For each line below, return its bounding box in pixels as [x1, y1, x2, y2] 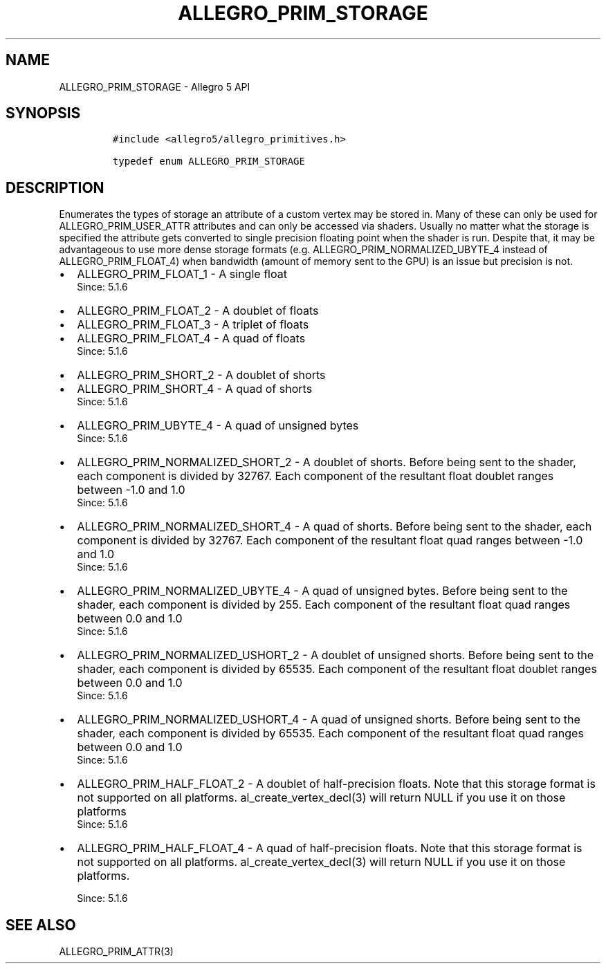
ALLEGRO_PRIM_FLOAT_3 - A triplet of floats [77, 317, 309, 332]
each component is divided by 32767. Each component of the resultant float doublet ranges [77, 469, 554, 483]
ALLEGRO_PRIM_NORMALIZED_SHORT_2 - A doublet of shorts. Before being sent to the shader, [77, 455, 576, 470]
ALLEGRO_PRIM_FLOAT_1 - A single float [77, 267, 287, 282]
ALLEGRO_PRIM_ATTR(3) [59, 945, 174, 958]
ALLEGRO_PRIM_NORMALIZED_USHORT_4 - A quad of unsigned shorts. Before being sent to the [77, 712, 580, 727]
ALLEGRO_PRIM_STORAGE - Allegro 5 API [59, 80, 250, 93]
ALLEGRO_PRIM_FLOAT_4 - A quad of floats [77, 331, 306, 346]
